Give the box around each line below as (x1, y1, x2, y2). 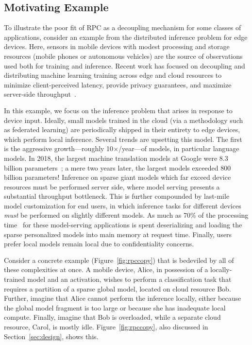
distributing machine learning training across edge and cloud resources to (4, 70, 222, 80)
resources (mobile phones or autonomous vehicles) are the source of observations (4, 51, 243, 61)
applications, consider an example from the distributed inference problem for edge (4, 32, 248, 42)
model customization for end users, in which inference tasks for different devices (4, 200, 241, 210)
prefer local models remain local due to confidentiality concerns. (4, 239, 194, 249)
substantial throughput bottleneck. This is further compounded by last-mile (4, 191, 230, 201)
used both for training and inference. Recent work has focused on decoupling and (4, 60, 245, 70)
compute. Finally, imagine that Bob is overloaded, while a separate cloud (4, 312, 221, 322)
